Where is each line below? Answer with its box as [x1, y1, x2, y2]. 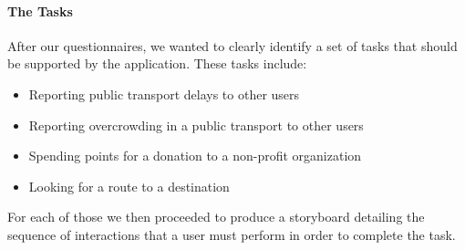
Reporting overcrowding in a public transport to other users [28, 115, 364, 134]
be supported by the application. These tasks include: [7, 54, 307, 73]
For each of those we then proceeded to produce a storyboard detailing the [7, 207, 425, 226]
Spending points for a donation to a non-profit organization [28, 146, 362, 165]
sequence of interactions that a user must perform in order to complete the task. [7, 224, 456, 244]
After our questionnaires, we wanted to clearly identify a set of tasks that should [7, 36, 458, 55]
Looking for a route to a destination [28, 176, 230, 195]
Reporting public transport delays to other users [28, 84, 300, 103]
